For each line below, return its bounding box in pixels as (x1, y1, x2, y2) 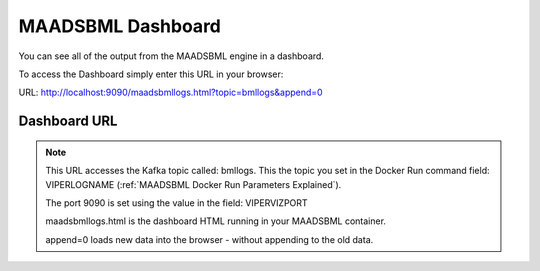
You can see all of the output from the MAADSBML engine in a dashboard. (18, 50, 325, 62)
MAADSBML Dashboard (18, 15, 222, 37)
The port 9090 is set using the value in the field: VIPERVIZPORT (45, 196, 309, 209)
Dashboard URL (18, 113, 118, 130)
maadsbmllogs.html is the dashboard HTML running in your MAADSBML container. (45, 215, 387, 227)
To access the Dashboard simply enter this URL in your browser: (18, 68, 284, 80)
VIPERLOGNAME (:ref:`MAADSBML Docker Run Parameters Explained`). (45, 178, 342, 190)
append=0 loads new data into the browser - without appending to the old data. (45, 233, 374, 245)
